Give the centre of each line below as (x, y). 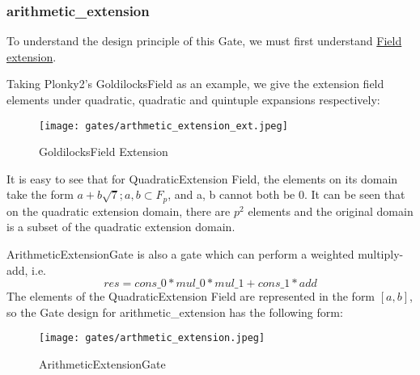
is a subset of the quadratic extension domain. (121, 227)
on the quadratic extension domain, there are (119, 211)
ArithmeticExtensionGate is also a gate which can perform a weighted (180, 254)
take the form (40, 194)
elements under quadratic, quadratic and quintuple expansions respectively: (193, 99)
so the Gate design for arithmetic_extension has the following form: (175, 312)
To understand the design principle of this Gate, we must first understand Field (204, 41)
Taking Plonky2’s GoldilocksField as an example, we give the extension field (195, 84)
